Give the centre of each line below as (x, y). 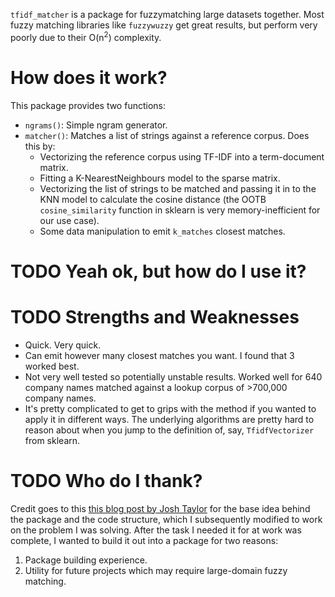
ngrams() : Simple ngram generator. (96, 125)
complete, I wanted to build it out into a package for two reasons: (144, 540)
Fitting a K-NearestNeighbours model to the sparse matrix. (160, 178)
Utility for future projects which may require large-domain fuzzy (156, 570)
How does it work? (89, 77)
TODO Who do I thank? (106, 480)
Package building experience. (86, 560)
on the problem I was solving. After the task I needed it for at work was (156, 530)
